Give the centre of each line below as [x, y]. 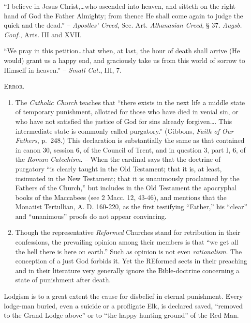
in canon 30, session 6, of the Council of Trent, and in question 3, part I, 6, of [130, 149]
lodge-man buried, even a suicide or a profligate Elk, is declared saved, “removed [124, 305]
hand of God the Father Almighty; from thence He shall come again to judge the [124, 15]
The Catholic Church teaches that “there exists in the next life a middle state [130, 102]
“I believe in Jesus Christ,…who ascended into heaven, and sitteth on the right [120, 6]
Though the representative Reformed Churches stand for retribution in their [128, 232]
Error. [15, 86]
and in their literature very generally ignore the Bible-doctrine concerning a [127, 270]
